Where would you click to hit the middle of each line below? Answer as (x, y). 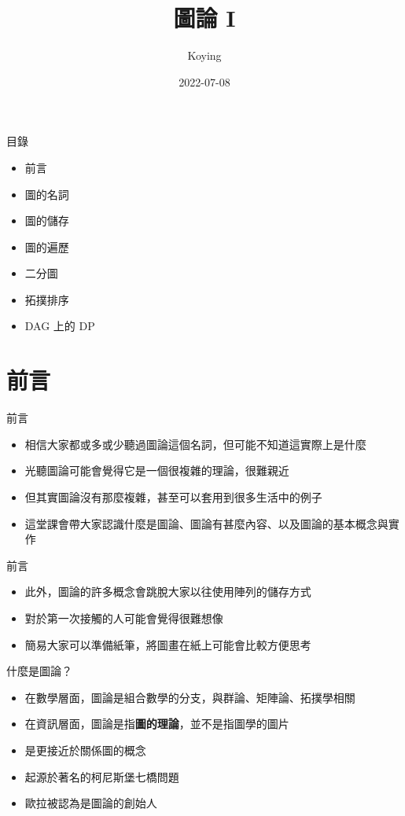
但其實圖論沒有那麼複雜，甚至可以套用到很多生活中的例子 (173, 496)
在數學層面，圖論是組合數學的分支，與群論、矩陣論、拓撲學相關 (190, 697)
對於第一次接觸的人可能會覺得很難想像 (124, 618)
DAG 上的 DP (60, 326)
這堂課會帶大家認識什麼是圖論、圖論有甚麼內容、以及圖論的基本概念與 (206, 523)
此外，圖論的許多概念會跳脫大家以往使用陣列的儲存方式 (168, 592)
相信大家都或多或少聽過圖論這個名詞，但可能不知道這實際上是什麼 (195, 444)
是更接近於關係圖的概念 (85, 750)
